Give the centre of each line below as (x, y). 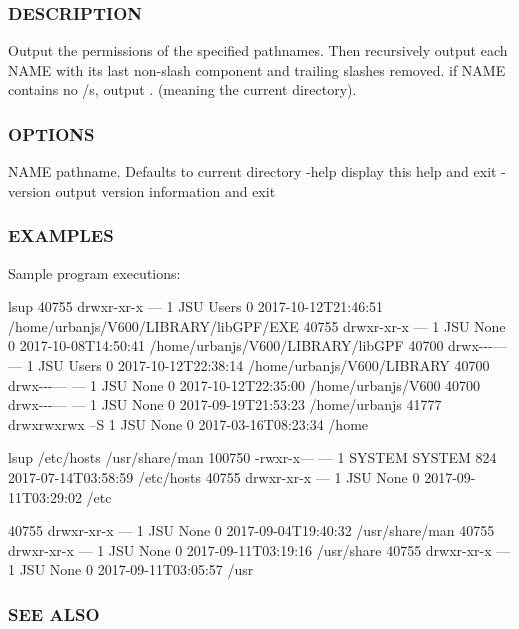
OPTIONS (51, 133)
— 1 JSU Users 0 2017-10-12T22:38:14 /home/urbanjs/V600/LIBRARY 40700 (249, 365)
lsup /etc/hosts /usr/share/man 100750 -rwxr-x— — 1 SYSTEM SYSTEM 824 (252, 457)
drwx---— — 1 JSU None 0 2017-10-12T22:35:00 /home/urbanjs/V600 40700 (244, 384)
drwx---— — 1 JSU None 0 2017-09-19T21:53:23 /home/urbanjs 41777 (225, 404)
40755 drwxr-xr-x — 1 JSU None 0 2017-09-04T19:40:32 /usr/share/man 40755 (251, 530)
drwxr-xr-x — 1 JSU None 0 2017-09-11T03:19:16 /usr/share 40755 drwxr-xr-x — (259, 549)
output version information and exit (165, 190)
